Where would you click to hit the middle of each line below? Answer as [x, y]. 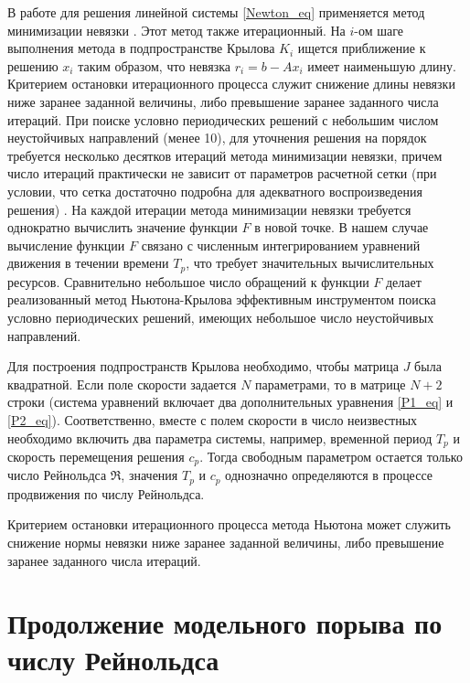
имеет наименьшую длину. [382, 65]
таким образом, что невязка [154, 65]
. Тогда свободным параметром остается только [331, 456]
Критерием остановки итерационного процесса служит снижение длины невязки [231, 84]
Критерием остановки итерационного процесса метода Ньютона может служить [229, 524]
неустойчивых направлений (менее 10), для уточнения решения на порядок [217, 138]
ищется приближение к [362, 48]
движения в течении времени [88, 263]
